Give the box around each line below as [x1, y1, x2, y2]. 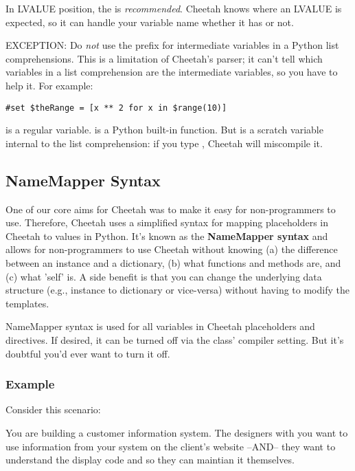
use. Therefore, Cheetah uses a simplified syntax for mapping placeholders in [5, 215, 329, 230]
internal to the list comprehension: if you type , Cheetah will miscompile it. [5, 135, 323, 150]
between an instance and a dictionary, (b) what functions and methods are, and [5, 255, 341, 270]
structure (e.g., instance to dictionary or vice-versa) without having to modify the [5, 283, 350, 297]
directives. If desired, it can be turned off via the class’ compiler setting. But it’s [5, 332, 344, 347]
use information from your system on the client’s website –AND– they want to [5, 439, 336, 453]
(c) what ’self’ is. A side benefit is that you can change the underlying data [5, 269, 322, 283]
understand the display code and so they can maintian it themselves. [5, 452, 295, 467]
